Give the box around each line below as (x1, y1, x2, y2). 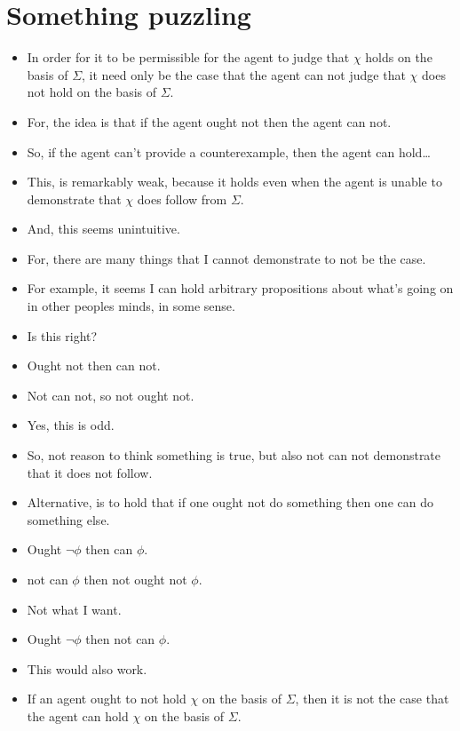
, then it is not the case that (295, 689, 449, 708)
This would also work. (27, 659, 147, 678)
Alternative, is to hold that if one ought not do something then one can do (27, 493, 433, 512)
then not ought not (83, 570, 187, 588)
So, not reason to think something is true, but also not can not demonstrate (27, 446, 441, 465)
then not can (85, 630, 155, 648)
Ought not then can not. (27, 356, 161, 375)
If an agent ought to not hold (27, 689, 186, 708)
